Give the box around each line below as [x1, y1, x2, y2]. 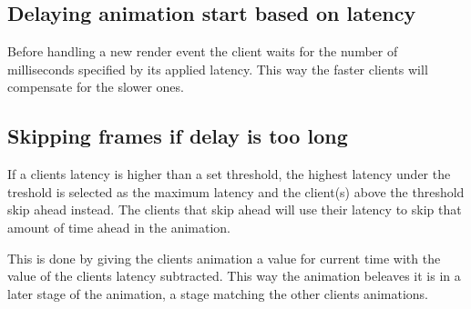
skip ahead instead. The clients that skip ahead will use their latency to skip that [7, 200, 462, 219]
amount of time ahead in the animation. [7, 217, 231, 236]
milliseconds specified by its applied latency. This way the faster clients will [7, 59, 428, 78]
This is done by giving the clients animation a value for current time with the [7, 248, 441, 267]
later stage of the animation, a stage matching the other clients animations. [7, 284, 428, 303]
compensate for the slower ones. [7, 77, 184, 96]
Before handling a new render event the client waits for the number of [7, 42, 398, 61]
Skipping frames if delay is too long [7, 122, 348, 150]
